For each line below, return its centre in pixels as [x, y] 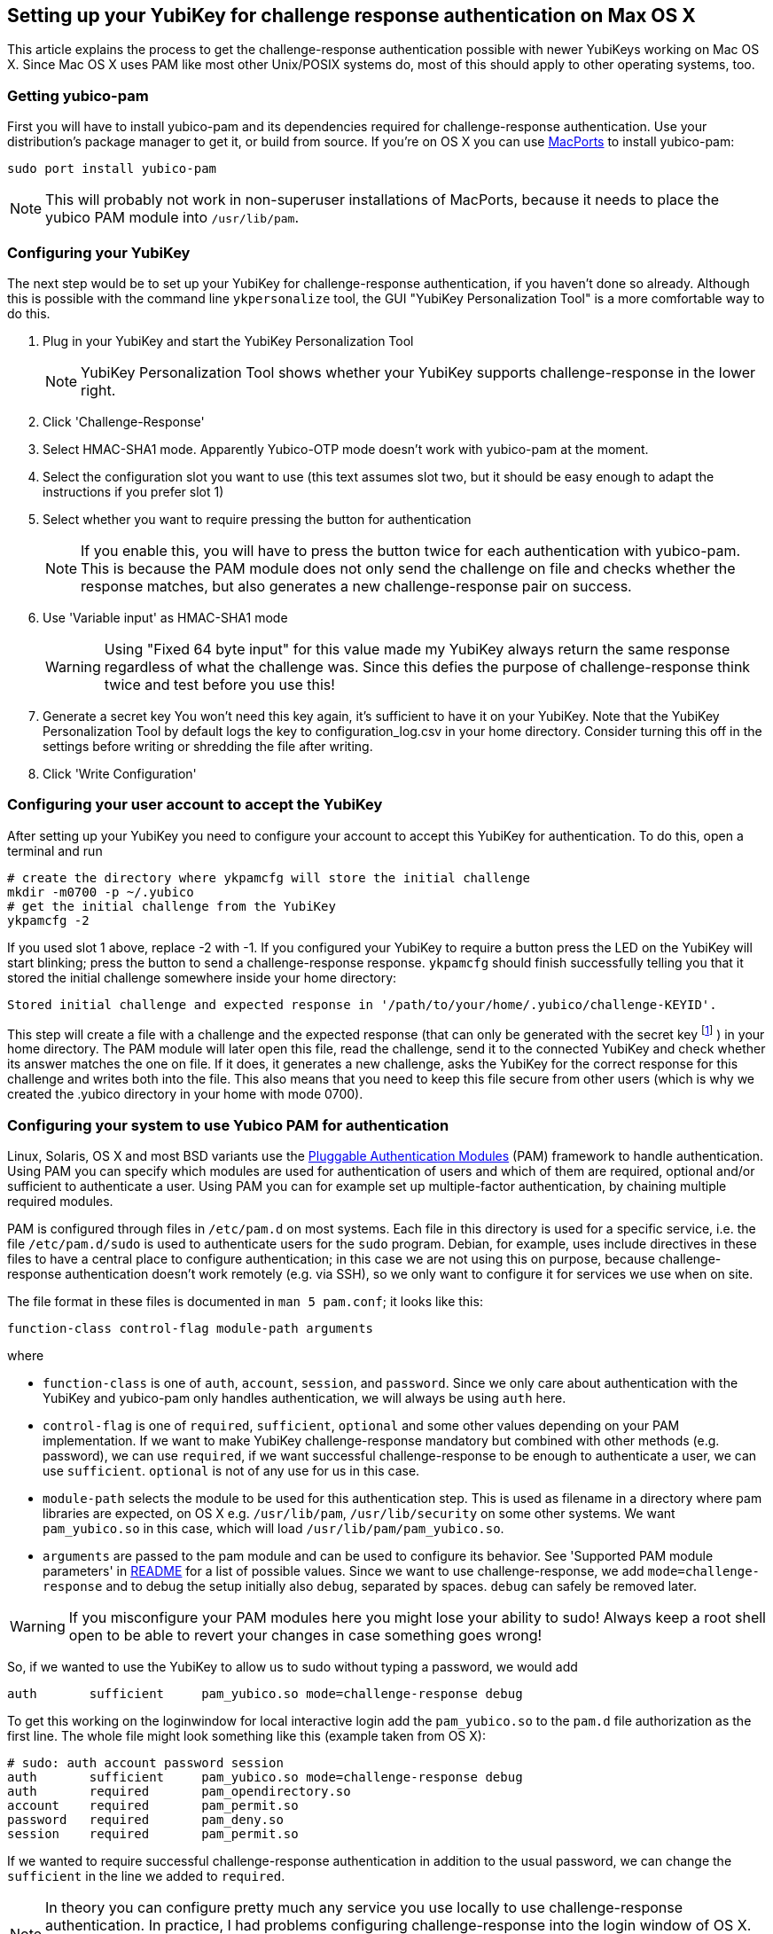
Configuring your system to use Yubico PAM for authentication [228, 1125]
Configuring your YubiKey [99, 252]
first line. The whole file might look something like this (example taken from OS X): [246, 1736]
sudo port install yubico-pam [112, 169]
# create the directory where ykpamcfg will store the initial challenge [269, 877]
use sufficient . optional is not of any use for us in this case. [231, 1471]
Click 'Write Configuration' [120, 773]
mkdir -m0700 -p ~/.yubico [101, 892]
